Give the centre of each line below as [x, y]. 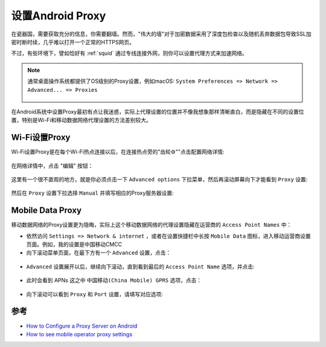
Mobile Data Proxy [46, 211]
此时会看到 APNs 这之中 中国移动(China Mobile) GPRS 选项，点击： [114, 281]
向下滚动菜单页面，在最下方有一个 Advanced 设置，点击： [99, 253]
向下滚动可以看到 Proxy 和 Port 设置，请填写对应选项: [94, 294]
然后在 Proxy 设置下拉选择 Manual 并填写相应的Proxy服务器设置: [93, 193]
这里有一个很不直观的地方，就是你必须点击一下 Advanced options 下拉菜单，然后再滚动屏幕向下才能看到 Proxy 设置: [159, 179]
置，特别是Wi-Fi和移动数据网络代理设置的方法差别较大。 [81, 120]
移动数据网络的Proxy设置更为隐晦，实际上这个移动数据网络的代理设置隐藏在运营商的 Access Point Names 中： [152, 225]
